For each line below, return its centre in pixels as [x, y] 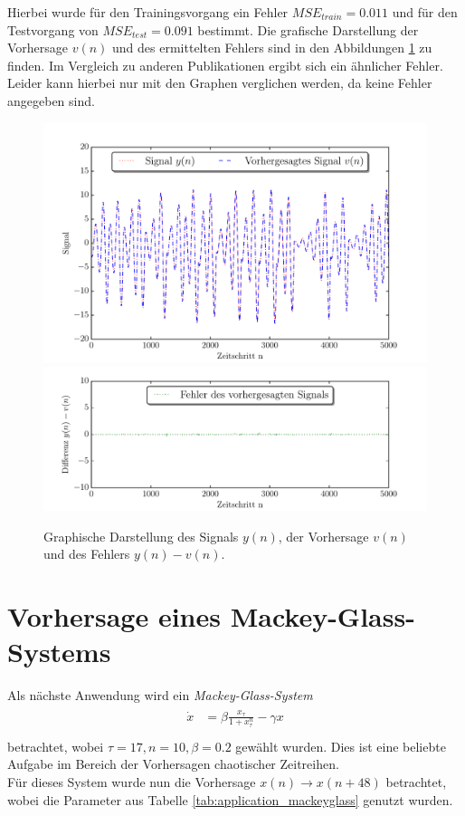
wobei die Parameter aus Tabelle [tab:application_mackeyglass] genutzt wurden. [230, 799]
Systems [59, 652]
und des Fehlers [87, 554]
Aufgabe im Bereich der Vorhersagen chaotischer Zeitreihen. [173, 764]
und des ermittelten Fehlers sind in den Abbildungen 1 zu [272, 48]
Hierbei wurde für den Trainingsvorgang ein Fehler [148, 12]
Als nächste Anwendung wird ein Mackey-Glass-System [160, 695]
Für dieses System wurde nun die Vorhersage [132, 782]
